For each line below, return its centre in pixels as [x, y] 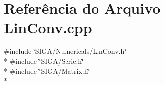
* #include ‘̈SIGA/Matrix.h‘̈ [47, 70]
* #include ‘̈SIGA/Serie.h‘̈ [44, 61]
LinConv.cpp [48, 27]
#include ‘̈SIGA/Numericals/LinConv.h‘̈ [65, 51]
